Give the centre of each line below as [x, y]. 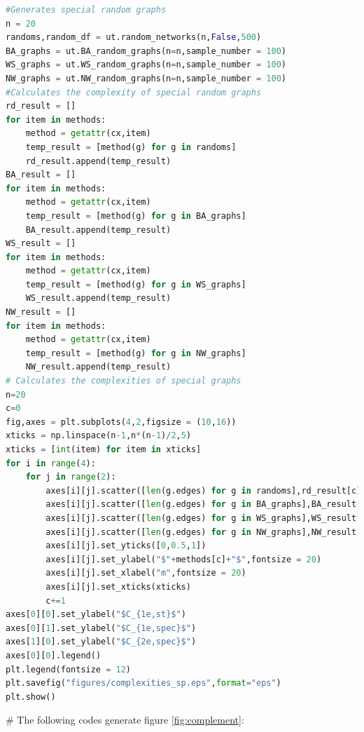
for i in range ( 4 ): [51, 463]
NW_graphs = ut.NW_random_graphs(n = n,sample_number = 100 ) [146, 78]
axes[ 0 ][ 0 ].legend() [54, 655]
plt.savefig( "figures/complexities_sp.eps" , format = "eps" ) [143, 683]
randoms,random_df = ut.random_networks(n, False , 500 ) [134, 38]
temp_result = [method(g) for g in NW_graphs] [136, 353]
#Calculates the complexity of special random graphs [134, 92]
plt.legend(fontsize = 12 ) [69, 669]
